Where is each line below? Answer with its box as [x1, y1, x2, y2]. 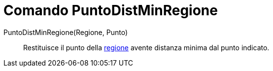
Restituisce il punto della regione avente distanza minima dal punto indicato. [23, 43, 270, 52]
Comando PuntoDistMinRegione [3, 2, 218, 19]
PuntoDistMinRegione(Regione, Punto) [3, 28, 128, 36]
